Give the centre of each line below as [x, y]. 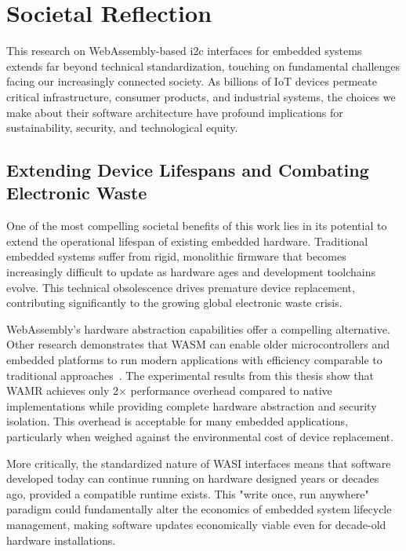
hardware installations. [61, 540]
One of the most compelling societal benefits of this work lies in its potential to [197, 226]
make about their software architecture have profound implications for [175, 112]
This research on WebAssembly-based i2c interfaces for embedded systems [184, 51]
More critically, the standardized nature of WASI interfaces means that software [199, 463]
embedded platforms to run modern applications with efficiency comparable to [194, 360]
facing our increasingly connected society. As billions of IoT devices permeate [192, 81]
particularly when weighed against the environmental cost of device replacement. [200, 436]
